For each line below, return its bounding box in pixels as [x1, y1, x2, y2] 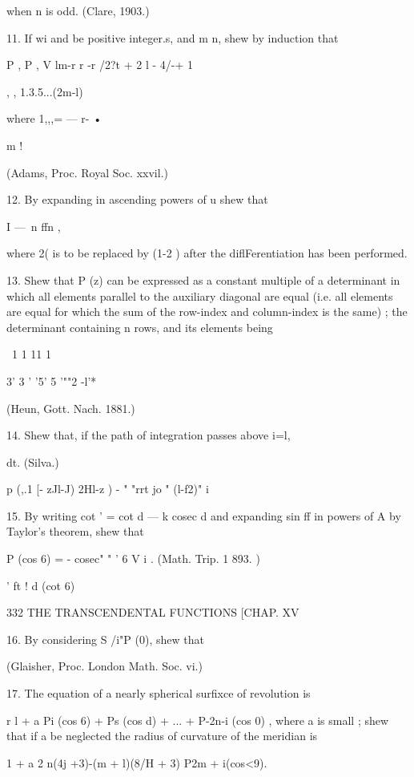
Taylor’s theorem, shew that [6, 523, 144, 540]
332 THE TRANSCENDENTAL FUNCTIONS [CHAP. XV [6, 604, 299, 621]
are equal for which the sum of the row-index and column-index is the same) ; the [6, 303, 408, 320]
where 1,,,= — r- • [6, 110, 102, 127]
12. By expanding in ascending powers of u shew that [6, 191, 268, 208]
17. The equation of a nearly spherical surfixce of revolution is [6, 685, 311, 702]
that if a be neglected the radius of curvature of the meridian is [6, 727, 318, 744]
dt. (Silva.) [6, 453, 59, 470]
